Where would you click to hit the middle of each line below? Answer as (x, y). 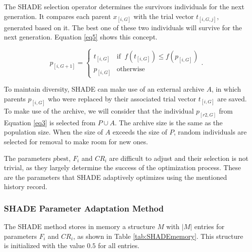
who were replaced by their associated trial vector (122, 98)
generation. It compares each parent (57, 16)
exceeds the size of (140, 132)
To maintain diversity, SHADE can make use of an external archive (104, 89)
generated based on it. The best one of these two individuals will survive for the (123, 27)
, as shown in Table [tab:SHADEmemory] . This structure (158, 236)
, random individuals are (210, 132)
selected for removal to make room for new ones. (76, 141)
